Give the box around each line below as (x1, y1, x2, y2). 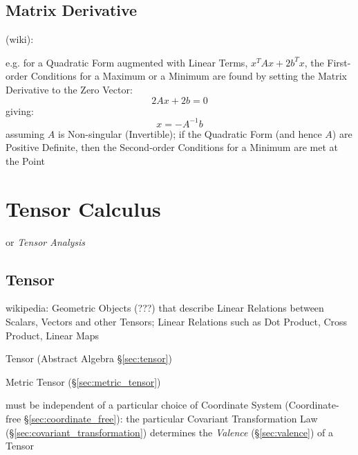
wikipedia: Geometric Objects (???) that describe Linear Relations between (6, 301, 324, 315)
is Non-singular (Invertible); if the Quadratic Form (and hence (57, 126, 322, 141)
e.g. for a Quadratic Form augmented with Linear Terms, (6, 55, 248, 69)
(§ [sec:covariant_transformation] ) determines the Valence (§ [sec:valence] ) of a (6, 425, 333, 439)
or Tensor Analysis (6, 234, 86, 249)
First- (327, 55, 351, 69)
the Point (6, 153, 45, 168)
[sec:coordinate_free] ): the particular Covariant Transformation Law (28, 411, 318, 425)
